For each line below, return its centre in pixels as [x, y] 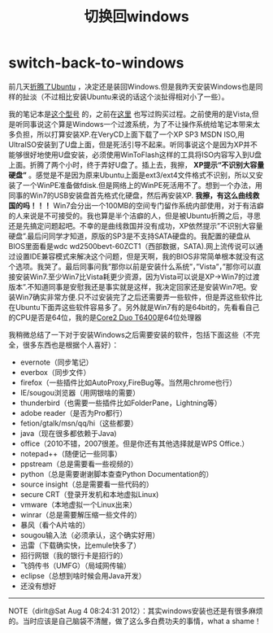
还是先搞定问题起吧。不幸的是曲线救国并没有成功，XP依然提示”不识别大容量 [136, 225]
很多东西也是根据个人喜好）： [71, 345]
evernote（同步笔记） [56, 362]
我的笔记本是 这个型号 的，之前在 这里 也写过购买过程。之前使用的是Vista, [130, 114]
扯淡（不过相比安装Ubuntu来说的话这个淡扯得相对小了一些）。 [126, 96]
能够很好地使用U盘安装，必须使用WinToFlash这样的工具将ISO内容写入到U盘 [135, 155]
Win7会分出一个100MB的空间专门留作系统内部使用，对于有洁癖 [158, 205]
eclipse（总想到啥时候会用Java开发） [83, 575]
